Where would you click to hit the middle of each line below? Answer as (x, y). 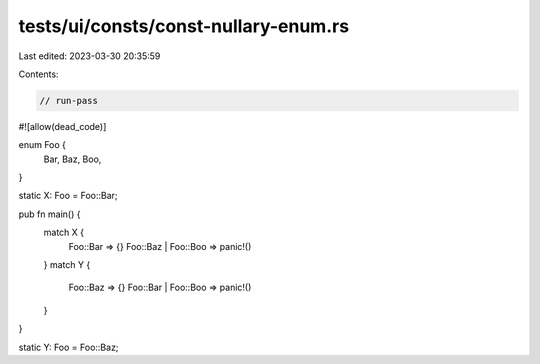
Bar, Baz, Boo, (72, 159)
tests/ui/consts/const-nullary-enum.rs (184, 26)
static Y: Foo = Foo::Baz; (68, 347)
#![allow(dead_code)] (62, 126)
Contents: (38, 74)
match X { (64, 232)
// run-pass (69, 100)
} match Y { (67, 265)
